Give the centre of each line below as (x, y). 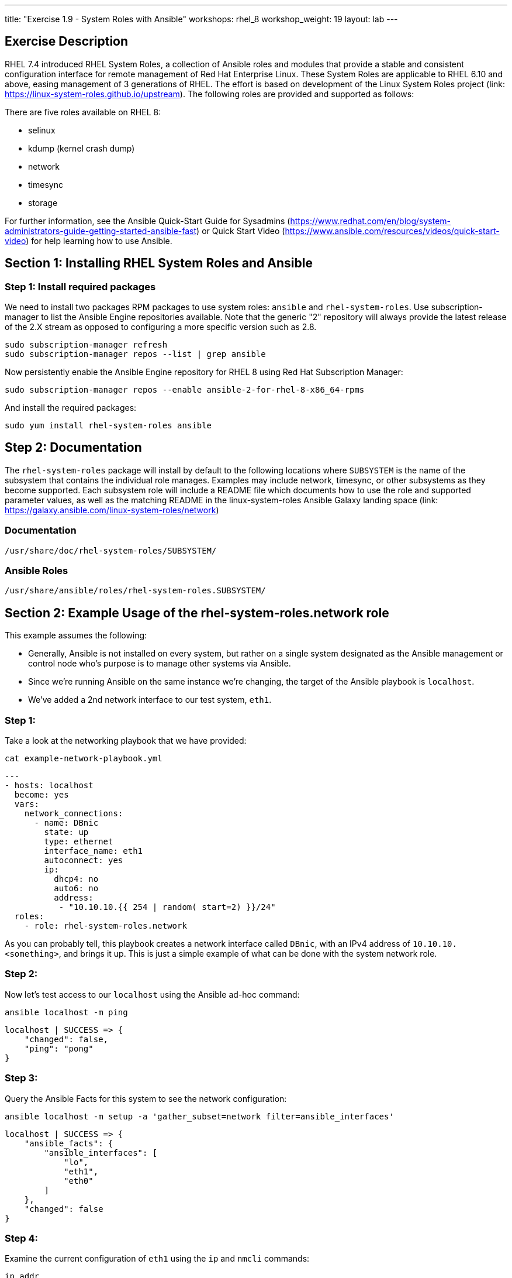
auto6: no (76, 888)
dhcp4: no (76, 879)
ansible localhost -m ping (66, 1012)
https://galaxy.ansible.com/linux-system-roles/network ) (112, 510)
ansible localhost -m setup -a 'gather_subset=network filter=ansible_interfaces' (199, 1116)
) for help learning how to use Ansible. (99, 241)
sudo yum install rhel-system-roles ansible (108, 426)
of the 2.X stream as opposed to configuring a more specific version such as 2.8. (161, 327)
